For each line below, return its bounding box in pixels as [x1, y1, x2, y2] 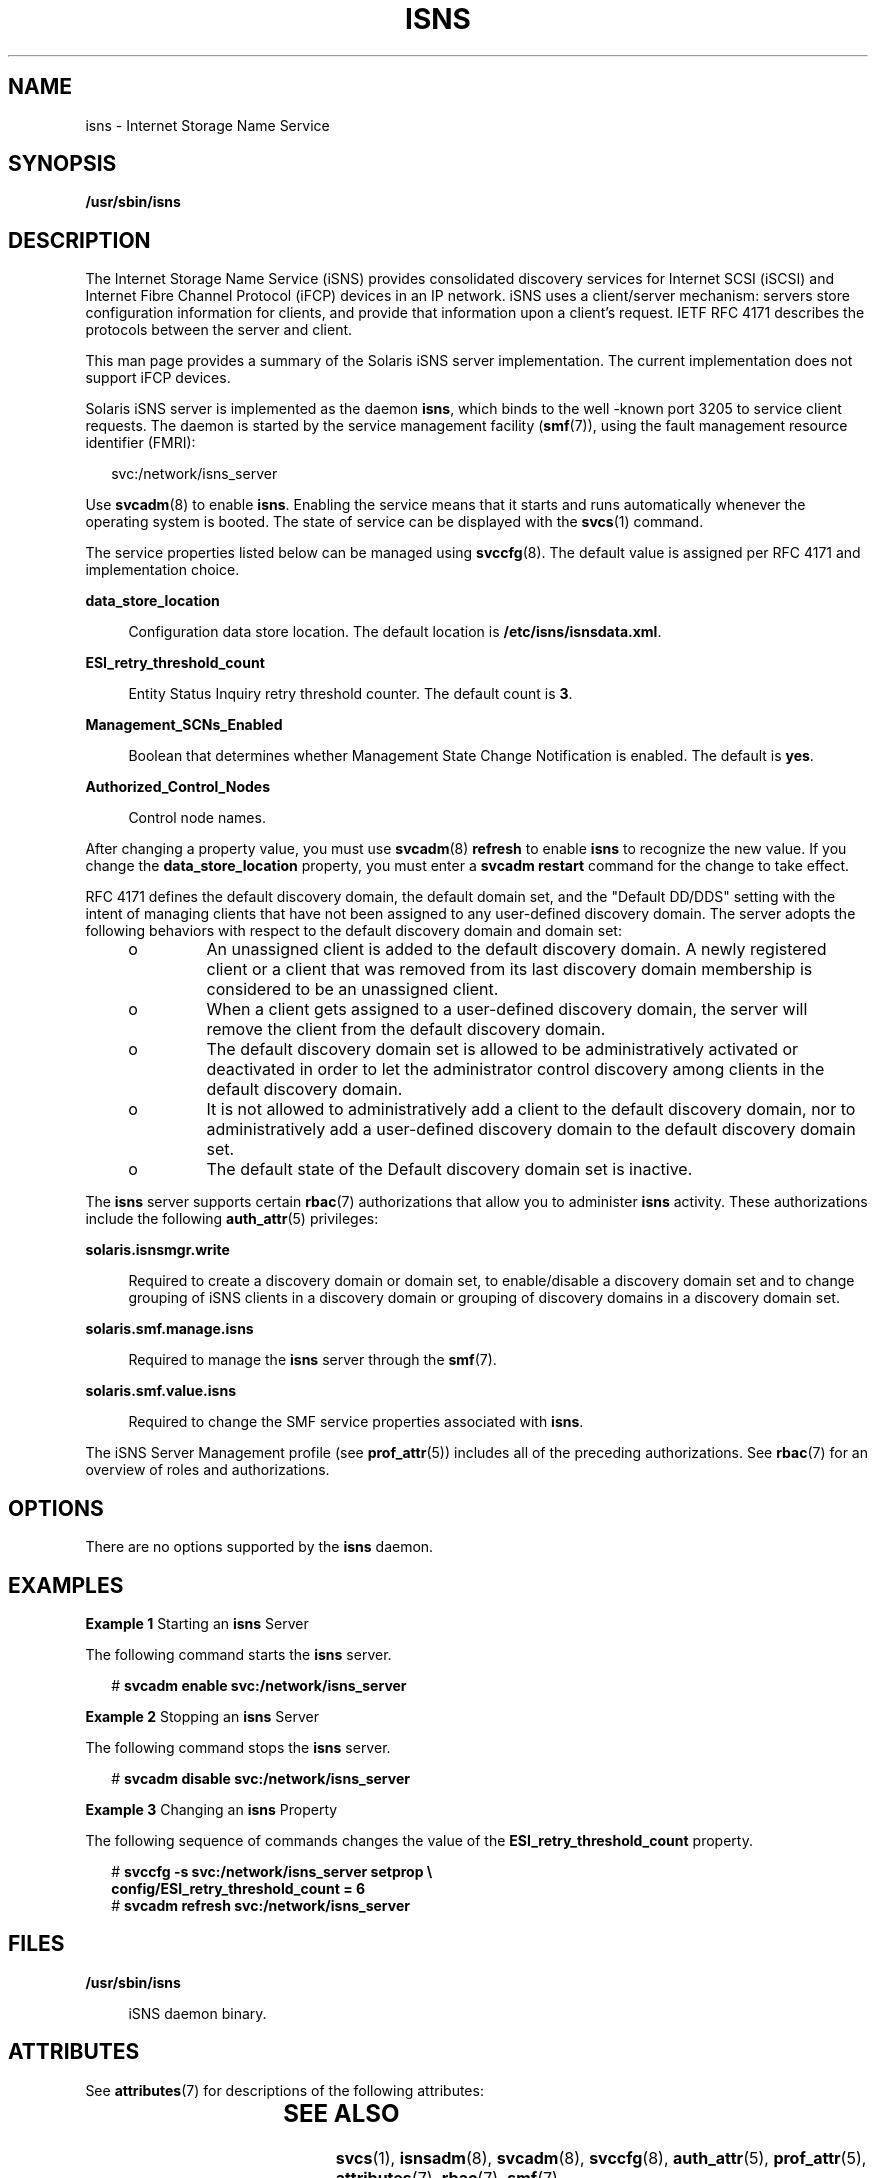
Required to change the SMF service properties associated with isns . [128, 1413, 584, 1431]
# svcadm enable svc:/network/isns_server [111, 1676, 407, 1694]
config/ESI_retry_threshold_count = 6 [111, 1879, 366, 1897]
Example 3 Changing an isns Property [85, 1800, 338, 1818]
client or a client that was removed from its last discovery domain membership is [206, 959, 813, 980]
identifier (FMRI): [85, 434, 196, 452]
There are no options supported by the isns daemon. [85, 1538, 434, 1556]
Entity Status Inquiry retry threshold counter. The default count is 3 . [128, 685, 573, 703]
